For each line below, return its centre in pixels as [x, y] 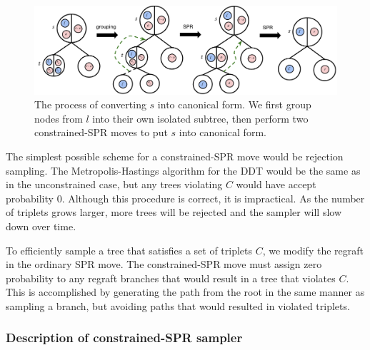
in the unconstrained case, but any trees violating [114, 184]
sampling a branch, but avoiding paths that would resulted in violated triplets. [178, 305]
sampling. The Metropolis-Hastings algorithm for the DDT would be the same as [183, 170]
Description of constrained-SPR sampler [124, 338]
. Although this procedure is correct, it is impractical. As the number [213, 198]
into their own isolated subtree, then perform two [200, 118]
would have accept [276, 184]
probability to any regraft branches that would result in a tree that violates [171, 278]
